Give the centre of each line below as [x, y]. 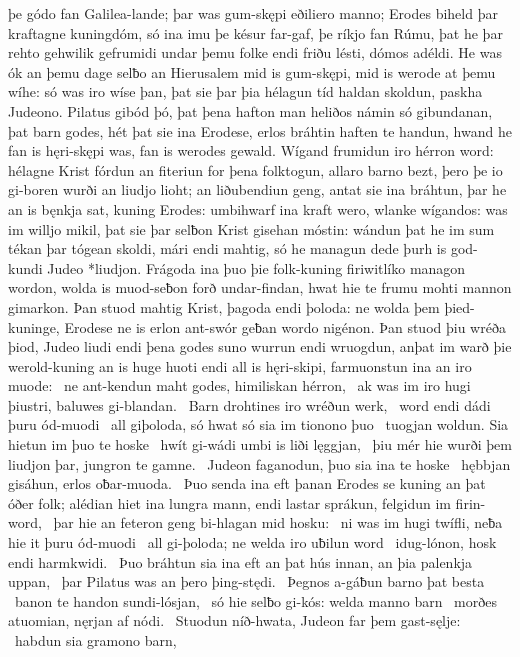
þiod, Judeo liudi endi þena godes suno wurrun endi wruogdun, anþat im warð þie [260, 346]
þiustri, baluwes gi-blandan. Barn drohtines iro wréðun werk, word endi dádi [249, 404]
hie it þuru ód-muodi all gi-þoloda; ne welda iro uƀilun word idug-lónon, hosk [252, 542]
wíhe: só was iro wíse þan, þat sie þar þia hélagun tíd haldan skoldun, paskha [245, 91]
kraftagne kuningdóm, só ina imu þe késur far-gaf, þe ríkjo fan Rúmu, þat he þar [255, 32]
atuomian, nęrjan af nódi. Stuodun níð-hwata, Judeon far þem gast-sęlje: [234, 620]
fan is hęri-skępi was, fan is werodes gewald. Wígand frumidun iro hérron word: [251, 150]
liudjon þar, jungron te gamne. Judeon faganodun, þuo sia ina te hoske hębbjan [259, 463]
